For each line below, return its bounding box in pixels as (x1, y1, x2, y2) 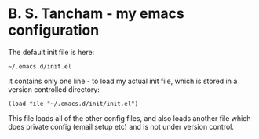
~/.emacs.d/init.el (8, 62, 72, 71)
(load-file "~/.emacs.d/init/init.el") (8, 100, 139, 108)
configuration (8, 21, 100, 39)
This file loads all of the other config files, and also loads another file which (8, 113, 251, 123)
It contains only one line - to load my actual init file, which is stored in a (8, 76, 238, 86)
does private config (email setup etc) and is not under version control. (8, 122, 234, 131)
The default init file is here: (8, 47, 95, 57)
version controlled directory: (8, 84, 100, 94)
